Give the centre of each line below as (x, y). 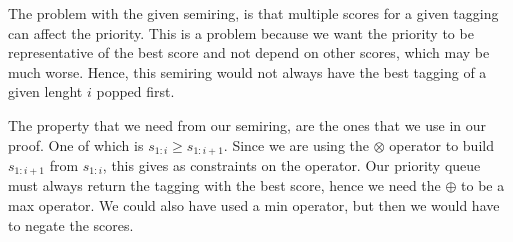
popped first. (135, 91)
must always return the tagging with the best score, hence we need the (224, 185)
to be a (483, 185)
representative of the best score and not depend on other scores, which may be (249, 52)
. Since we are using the (296, 144)
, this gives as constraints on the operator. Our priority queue (291, 165)
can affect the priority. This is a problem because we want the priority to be (241, 32)
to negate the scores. (71, 224)
